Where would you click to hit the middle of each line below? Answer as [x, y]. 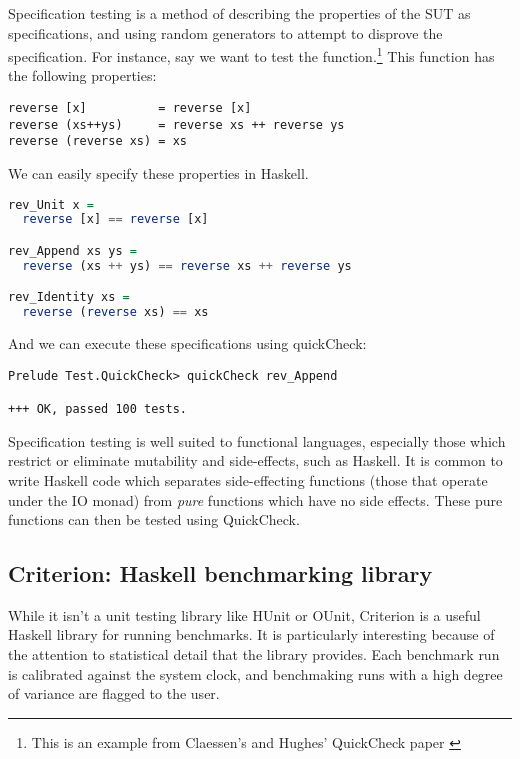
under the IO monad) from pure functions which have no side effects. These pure [255, 499]
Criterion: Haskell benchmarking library [220, 573]
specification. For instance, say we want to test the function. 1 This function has [251, 54]
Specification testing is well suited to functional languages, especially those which [257, 440]
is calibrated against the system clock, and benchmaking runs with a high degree [255, 673]
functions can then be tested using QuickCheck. [154, 519]
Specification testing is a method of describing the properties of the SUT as [239, 13]
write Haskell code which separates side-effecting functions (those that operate [248, 479]
